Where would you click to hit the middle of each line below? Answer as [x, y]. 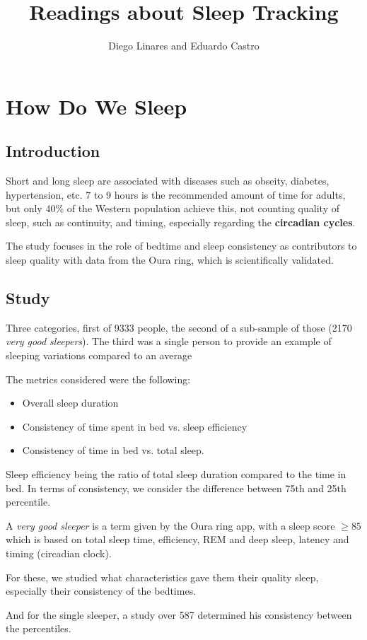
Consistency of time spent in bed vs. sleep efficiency [135, 426]
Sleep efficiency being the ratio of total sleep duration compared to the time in [176, 474]
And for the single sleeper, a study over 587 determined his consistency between [179, 614]
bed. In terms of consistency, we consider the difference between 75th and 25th [176, 488]
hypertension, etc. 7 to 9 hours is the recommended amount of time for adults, [176, 194]
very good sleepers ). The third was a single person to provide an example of [169, 341]
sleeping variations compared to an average [99, 355]
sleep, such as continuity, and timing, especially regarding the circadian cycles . [181, 222]
